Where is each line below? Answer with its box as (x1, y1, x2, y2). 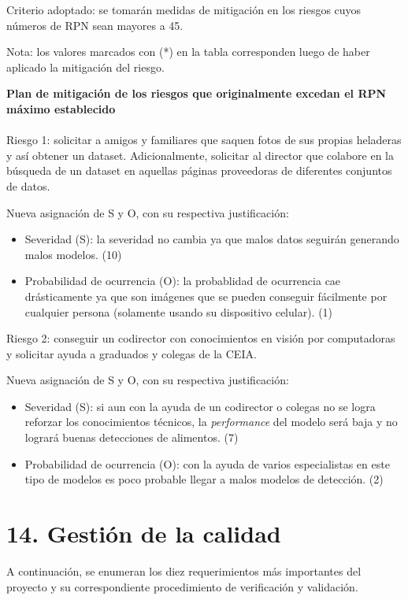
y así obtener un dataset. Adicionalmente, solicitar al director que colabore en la (6, 146, 394, 163)
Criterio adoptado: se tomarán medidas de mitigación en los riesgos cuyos (6, 2, 362, 17)
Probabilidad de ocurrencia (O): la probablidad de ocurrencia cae (24, 272, 341, 289)
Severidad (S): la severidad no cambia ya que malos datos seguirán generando (24, 231, 399, 247)
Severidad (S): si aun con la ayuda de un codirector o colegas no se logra (24, 398, 376, 414)
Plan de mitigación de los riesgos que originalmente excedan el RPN (6, 85, 387, 102)
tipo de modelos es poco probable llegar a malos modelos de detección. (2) (24, 471, 384, 487)
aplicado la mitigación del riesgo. (6, 58, 165, 75)
